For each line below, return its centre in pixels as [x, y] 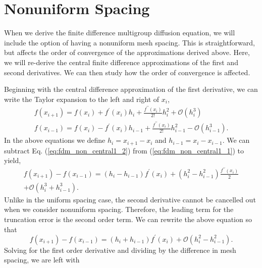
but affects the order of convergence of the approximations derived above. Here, [127, 52]
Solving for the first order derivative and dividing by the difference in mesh [120, 250]
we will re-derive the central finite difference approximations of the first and [121, 62]
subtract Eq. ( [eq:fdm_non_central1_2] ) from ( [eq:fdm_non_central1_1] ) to [124, 150]
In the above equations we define [55, 140]
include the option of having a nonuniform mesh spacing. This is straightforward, [129, 42]
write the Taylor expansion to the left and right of [82, 99]
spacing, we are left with [42, 260]
